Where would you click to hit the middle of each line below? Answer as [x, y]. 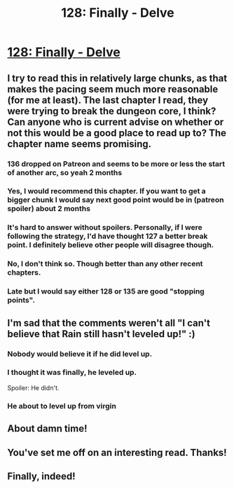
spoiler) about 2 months [49, 209]
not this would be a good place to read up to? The [117, 133]
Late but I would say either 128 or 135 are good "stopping [106, 291]
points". [21, 301]
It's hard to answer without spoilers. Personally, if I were [105, 228]
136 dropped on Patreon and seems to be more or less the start [116, 164]
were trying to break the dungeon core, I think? [112, 111]
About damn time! [47, 429]
